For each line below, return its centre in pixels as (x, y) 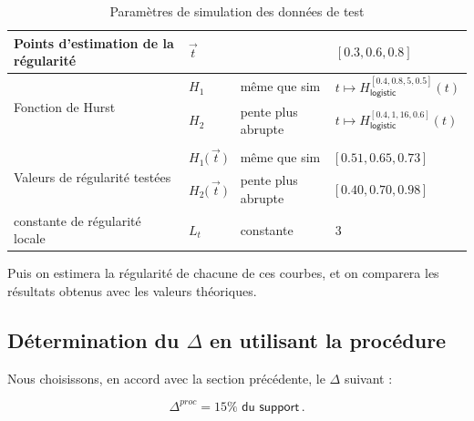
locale (30, 238)
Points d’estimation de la (94, 42)
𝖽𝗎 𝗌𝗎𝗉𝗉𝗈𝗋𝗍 (271, 407)
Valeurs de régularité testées (93, 177)
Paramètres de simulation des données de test (237, 11)
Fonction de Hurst (65, 106)
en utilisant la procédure (328, 339)
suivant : (368, 378)
